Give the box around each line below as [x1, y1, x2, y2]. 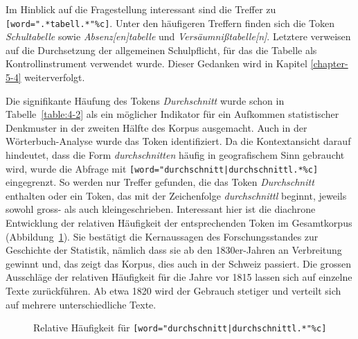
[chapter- [310, 56, 348, 71]
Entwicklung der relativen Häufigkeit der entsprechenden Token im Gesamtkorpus [6, 216, 352, 230]
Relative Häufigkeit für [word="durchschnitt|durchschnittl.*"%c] [33, 320, 327, 335]
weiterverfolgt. [24, 70, 85, 85]
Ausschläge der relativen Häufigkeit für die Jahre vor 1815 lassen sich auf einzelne [6, 270, 352, 284]
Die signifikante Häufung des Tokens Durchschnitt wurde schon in [6, 93, 285, 107]
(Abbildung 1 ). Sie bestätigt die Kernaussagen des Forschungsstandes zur [6, 229, 319, 243]
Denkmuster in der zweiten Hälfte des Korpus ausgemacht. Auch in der [6, 120, 307, 134]
